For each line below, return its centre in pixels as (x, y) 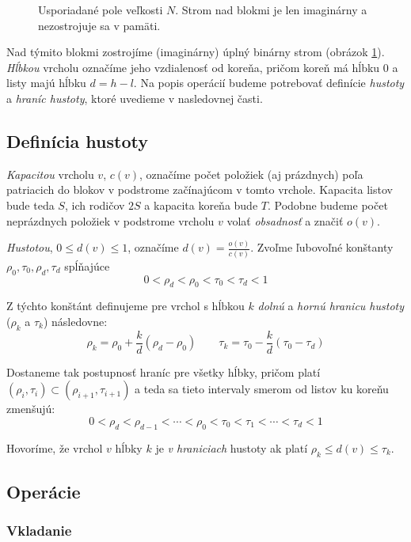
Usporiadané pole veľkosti (101, 9)
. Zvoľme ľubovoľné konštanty (322, 247)
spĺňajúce (87, 265)
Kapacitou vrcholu (50, 174)
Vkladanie (39, 531)
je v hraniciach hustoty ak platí (232, 447)
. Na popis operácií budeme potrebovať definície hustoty (269, 83)
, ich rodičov (95, 205)
